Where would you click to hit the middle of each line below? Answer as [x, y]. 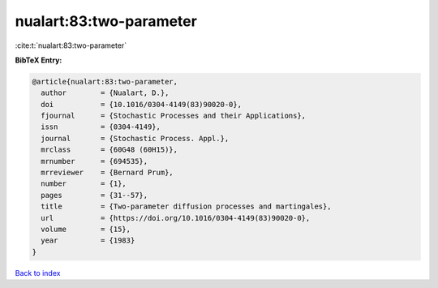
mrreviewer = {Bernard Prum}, [107, 173]
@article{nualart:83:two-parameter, [105, 82]
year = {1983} [88, 241]
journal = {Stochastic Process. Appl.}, [135, 138]
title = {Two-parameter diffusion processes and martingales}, [186, 206]
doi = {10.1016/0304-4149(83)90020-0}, [142, 104]
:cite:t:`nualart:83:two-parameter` [71, 45]
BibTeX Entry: [39, 60]
